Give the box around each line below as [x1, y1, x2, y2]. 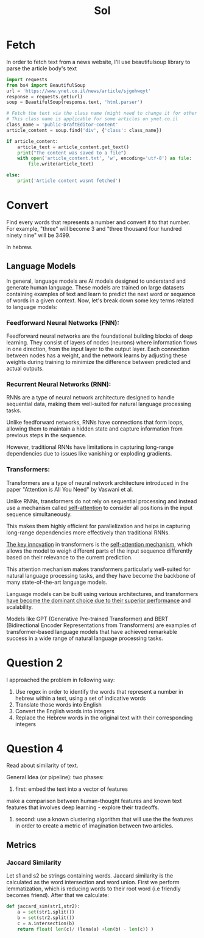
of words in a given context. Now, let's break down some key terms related [6, 297, 194, 304]
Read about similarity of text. [6, 762, 79, 769]
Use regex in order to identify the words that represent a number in [15, 688, 184, 695]
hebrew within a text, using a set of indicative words [15, 694, 146, 702]
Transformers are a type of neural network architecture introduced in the [6, 479, 189, 486]
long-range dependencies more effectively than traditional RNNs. [6, 529, 171, 536]
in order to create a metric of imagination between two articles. [15, 822, 174, 829]
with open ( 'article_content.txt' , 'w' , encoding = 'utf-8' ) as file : [17, 155, 192, 162]
